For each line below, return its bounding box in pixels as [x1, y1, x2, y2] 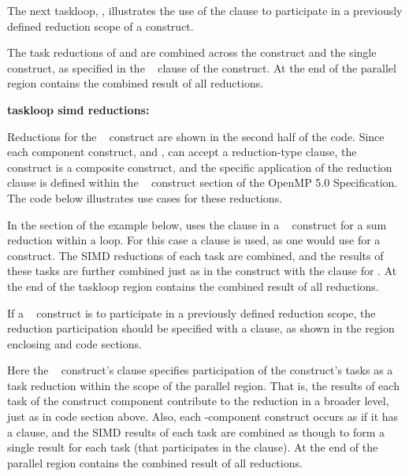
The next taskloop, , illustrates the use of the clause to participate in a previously [7, 2, 403, 18]
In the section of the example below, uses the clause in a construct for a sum [7, 216, 387, 232]
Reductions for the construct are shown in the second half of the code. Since [7, 128, 385, 144]
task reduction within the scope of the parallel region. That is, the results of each [7, 377, 400, 393]
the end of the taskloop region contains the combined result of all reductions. [7, 277, 379, 294]
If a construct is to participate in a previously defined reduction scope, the [7, 304, 376, 321]
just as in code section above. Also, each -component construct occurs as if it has [7, 408, 399, 425]
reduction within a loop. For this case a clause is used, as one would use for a [7, 232, 381, 248]
